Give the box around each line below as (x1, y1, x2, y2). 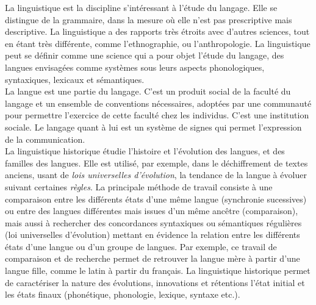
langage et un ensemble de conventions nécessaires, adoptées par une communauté (5, 96, 312, 109)
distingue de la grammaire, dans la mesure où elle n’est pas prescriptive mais (5, 13, 292, 26)
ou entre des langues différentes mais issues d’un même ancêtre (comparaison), (5, 204, 298, 217)
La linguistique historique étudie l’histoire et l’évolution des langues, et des (5, 145, 285, 157)
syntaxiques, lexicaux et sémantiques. (5, 73, 145, 85)
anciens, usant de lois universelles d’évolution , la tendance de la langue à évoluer (5, 168, 307, 181)
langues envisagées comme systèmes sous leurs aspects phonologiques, (5, 60, 265, 73)
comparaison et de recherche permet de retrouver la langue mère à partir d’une (5, 252, 300, 265)
